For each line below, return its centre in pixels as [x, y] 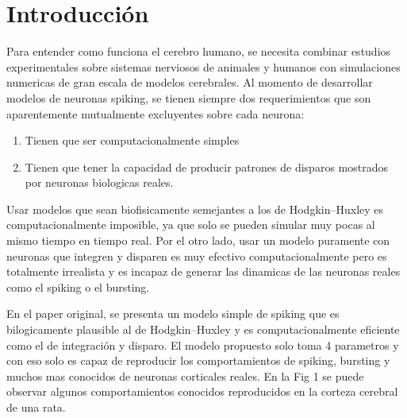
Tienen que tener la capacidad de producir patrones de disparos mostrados [206, 166]
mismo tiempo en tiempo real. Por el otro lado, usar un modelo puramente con [198, 240]
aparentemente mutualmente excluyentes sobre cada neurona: [156, 113]
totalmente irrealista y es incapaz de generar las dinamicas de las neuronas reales [203, 271]
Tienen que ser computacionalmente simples [132, 140]
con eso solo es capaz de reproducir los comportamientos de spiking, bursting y [198, 360]
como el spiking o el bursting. [78, 286]
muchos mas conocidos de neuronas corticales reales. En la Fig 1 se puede [185, 375]
